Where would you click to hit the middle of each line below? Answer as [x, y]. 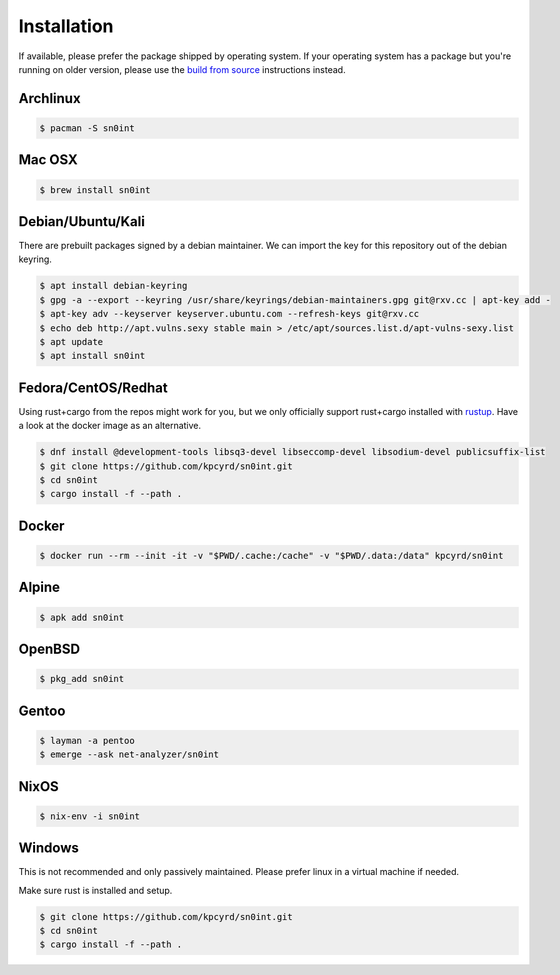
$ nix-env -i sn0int [89, 816]
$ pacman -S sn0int [87, 128]
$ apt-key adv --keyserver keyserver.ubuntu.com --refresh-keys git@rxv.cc [229, 314]
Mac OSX [48, 160]
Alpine [39, 587]
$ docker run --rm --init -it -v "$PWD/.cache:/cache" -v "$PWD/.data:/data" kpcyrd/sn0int [271, 555]
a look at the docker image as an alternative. [110, 426]
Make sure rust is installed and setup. [95, 890]
